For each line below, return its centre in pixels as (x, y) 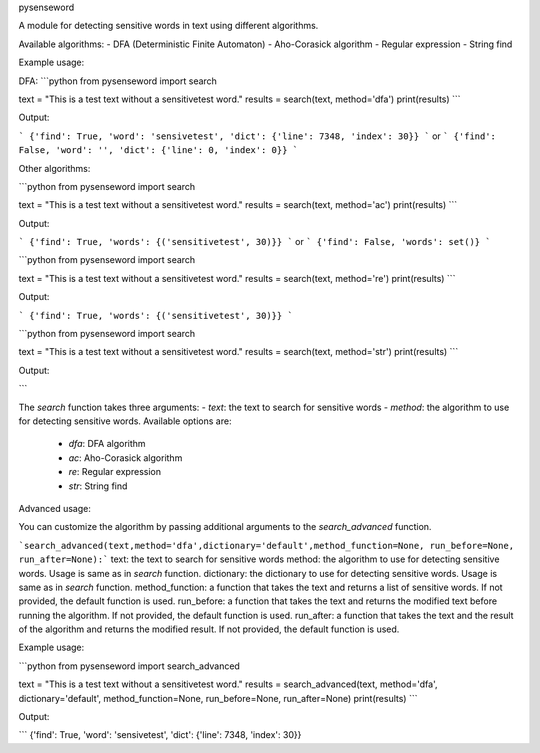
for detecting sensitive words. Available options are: (125, 421)
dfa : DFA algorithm (107, 444)
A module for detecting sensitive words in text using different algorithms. (168, 26)
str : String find (98, 486)
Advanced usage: (55, 508)
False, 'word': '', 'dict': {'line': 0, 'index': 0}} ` (158, 150)
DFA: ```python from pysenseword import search (117, 81)
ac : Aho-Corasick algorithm (125, 457)
